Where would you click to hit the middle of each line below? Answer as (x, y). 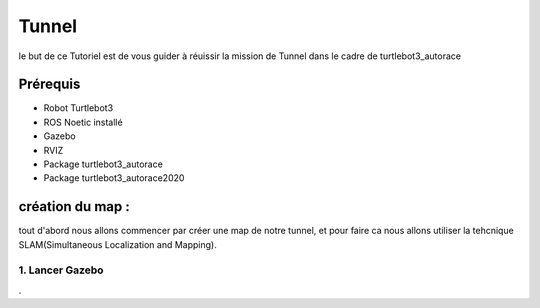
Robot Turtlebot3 (78, 108)
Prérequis (49, 84)
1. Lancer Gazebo (61, 270)
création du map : (74, 206)
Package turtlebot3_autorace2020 (114, 178)
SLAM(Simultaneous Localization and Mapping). (117, 244)
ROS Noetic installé (83, 122)
